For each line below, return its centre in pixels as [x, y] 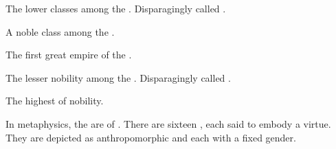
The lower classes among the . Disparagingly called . [116, 8]
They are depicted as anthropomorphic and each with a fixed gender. [151, 137]
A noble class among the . [60, 31]
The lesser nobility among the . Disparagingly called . [118, 77]
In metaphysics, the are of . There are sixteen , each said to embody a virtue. [168, 123]
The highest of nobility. [55, 101]
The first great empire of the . [69, 55]
